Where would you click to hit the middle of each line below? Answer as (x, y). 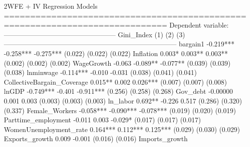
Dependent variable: (199, 25)
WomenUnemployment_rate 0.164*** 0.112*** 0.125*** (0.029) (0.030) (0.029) (122, 129)
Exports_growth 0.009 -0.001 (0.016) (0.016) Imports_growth (96, 139)
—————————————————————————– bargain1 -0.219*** (119, 44)
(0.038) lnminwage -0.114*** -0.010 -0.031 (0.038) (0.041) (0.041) (100, 72)
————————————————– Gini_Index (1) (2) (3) (95, 34)
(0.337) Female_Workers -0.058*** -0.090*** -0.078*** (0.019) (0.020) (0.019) (120, 110)
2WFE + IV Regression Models (51, 6)
